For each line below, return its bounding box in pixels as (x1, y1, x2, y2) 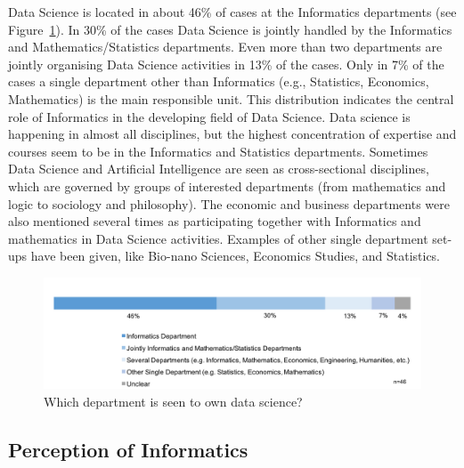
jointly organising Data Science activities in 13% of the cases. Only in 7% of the (8, 54, 444, 73)
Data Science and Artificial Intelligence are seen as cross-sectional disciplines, (8, 159, 429, 178)
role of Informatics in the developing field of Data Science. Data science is (8, 107, 411, 125)
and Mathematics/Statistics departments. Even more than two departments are (8, 37, 443, 56)
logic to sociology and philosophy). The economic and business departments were (8, 194, 450, 213)
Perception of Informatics (8, 435, 248, 463)
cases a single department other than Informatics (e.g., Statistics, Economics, (8, 72, 429, 91)
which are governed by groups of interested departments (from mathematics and (8, 176, 446, 195)
